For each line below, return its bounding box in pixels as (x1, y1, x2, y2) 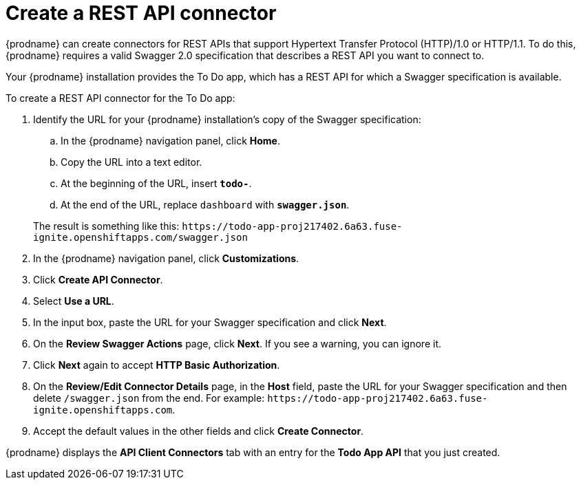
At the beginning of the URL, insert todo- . (61, 177, 252, 189)
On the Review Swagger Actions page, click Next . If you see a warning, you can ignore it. (33, 337, 441, 349)
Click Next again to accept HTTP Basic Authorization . (33, 358, 280, 371)
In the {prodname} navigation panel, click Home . (61, 134, 280, 147)
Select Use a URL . (33, 294, 114, 307)
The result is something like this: (33, 219, 180, 232)
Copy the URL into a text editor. (61, 155, 202, 168)
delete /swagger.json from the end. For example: (33, 391, 265, 404)
